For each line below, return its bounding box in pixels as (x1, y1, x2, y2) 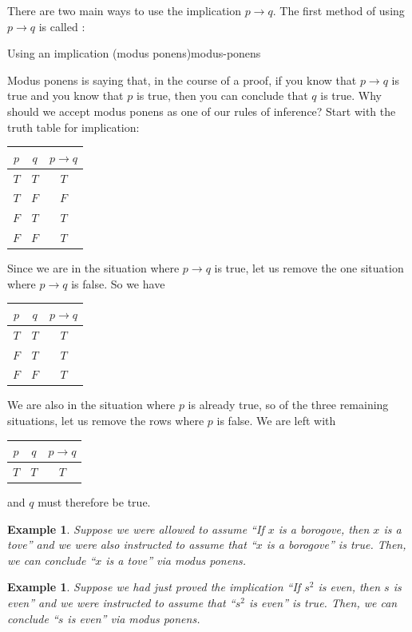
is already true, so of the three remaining (188, 396, 389, 413)
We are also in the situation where (7, 396, 176, 413)
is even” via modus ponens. (67, 610, 200, 626)
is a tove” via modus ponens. (105, 551, 247, 568)
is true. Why (320, 87, 382, 104)
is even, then (318, 578, 381, 595)
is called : (38, 18, 85, 34)
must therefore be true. (38, 494, 151, 511)
